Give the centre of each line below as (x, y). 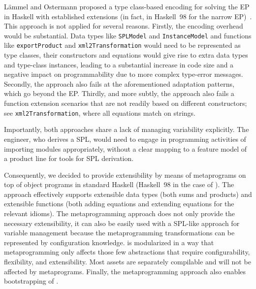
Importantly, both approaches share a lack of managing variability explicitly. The (127, 129)
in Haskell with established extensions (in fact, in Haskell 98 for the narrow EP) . (128, 16)
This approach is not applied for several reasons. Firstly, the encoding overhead (124, 26)
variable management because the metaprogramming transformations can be (119, 233)
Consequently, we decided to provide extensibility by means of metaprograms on (125, 175)
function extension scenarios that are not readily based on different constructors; (126, 103)
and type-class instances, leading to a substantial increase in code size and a (119, 64)
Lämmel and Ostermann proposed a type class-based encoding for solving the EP (127, 6)
